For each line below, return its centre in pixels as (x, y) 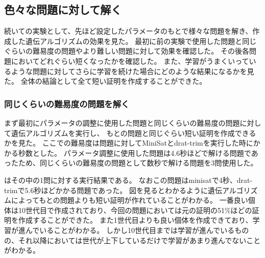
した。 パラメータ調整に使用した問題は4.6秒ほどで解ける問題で (145, 153)
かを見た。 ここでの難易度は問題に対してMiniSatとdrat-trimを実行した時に (129, 143)
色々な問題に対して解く (63, 9)
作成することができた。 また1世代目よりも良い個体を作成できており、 (135, 220)
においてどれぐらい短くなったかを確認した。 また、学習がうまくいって (130, 61)
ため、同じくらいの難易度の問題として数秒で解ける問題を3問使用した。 (138, 163)
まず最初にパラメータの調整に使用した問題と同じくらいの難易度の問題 (122, 122)
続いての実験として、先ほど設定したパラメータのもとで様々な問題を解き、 (128, 31)
